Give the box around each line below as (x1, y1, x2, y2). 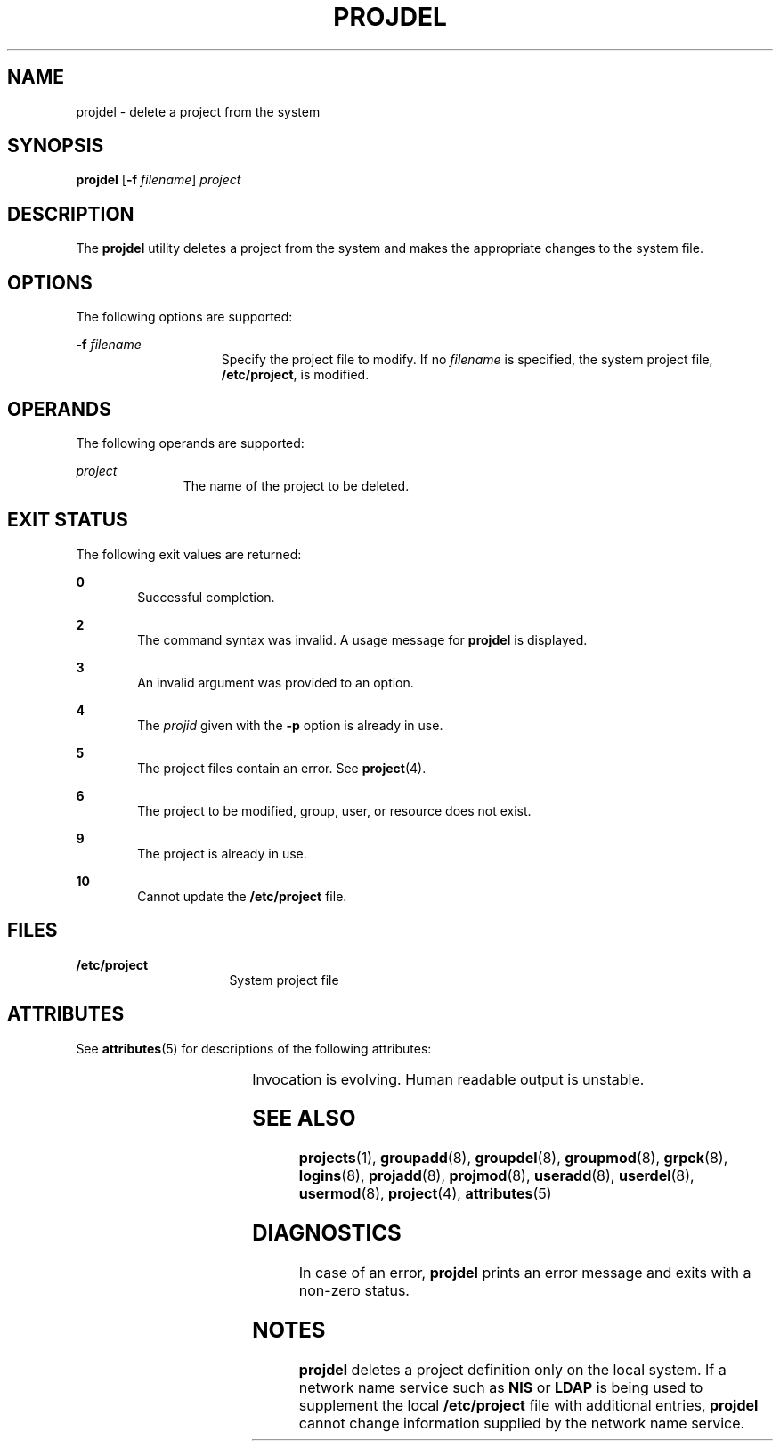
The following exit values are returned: (76, 546, 302, 562)
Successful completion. (137, 589, 275, 605)
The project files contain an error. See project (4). (137, 760, 427, 776)
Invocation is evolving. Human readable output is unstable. (252, 1070, 645, 1088)
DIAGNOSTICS (252, 1220, 402, 1247)
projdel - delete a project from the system (76, 103, 321, 119)
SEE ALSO (252, 1105, 356, 1132)
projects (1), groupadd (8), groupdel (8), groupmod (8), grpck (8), (298, 1149, 728, 1167)
